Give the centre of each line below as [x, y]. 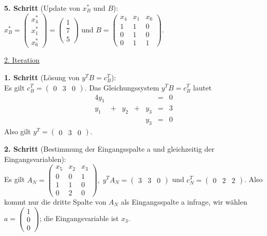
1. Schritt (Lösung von [42, 77]
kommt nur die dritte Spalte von [55, 201]
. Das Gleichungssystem [122, 87]
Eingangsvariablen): [35, 159]
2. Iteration [22, 60]
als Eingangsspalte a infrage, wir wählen [184, 201]
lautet [202, 87]
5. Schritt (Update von [42, 8]
